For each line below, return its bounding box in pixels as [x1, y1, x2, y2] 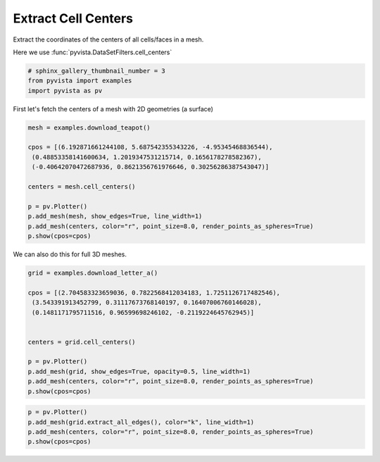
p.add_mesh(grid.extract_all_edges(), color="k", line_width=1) [27, 418, 255, 426]
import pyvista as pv [27, 87, 103, 94]
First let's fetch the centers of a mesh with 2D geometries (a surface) [13, 104, 214, 113]
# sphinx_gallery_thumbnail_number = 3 [27, 67, 165, 75]
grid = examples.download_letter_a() [27, 268, 158, 277]
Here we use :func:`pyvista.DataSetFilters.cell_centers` [13, 48, 172, 56]
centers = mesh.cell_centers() [27, 183, 137, 191]
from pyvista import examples [27, 77, 132, 85]
